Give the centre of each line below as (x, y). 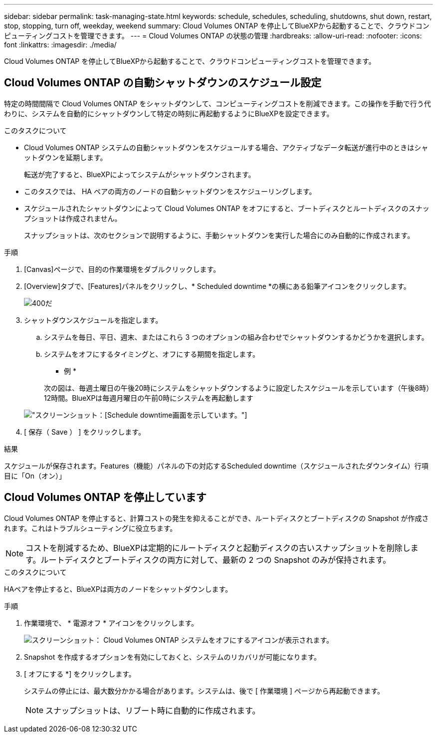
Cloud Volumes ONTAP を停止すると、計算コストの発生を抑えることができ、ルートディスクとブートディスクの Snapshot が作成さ (217, 518)
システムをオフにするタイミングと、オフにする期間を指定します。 (152, 354)
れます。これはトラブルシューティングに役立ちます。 (91, 528)
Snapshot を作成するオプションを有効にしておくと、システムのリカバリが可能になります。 (173, 657)
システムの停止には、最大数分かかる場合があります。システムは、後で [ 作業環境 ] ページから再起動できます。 (204, 691)
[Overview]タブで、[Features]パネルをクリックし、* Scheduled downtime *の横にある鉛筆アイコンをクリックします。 (217, 286)
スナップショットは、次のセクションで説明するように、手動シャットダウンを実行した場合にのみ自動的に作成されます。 (219, 235)
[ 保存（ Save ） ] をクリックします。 (85, 432)
